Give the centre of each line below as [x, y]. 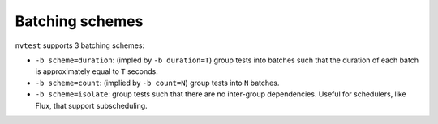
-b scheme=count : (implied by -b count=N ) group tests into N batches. [157, 83]
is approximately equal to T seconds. [97, 71]
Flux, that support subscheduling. [91, 105]
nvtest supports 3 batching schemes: [80, 45]
